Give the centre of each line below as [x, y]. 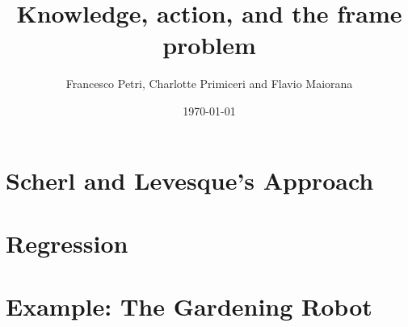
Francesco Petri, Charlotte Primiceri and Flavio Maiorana [209, 84]
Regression [67, 243]
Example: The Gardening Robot [189, 306]
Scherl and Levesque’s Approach [190, 180]
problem [209, 45]
